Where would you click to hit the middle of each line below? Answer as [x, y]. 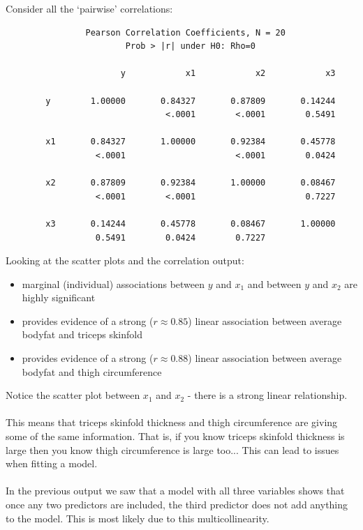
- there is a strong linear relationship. [267, 395]
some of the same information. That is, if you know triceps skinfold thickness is [175, 436]
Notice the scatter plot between [73, 395]
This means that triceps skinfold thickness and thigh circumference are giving [172, 422]
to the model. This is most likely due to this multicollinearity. [138, 518]
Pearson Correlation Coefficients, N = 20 [185, 32]
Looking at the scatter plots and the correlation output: [125, 260]
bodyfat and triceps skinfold [82, 334]
